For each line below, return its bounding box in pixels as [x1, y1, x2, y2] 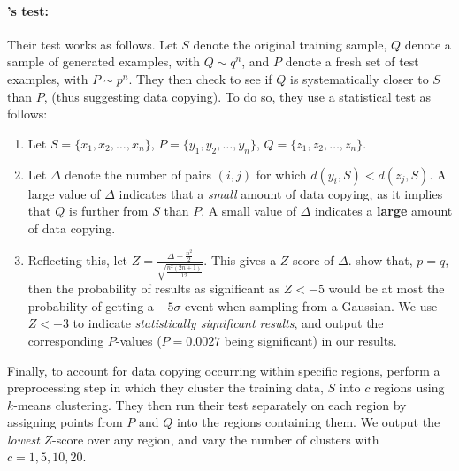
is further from [68, 201, 149, 220]
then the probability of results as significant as [27, 279, 280, 298]
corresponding [27, 330, 104, 349]
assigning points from [7, 413, 123, 431]
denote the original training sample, [193, 34, 387, 53]
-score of [288, 251, 334, 270]
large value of [27, 184, 101, 202]
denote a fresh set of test [285, 52, 419, 71]
